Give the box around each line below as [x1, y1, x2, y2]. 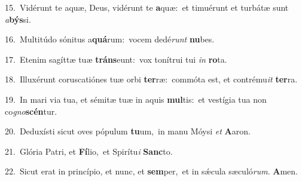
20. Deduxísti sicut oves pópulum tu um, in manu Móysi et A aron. [5, 125, 251, 137]
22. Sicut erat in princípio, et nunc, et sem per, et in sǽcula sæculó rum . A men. [5, 165, 298, 177]
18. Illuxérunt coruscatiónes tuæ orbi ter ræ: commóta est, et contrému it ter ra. [5, 73, 298, 85]
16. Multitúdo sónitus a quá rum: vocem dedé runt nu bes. [5, 33, 215, 45]
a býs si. [5, 13, 31, 25]
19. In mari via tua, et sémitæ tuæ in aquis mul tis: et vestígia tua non [5, 93, 267, 105]
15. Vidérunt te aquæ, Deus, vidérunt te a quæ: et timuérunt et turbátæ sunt [5, 1, 289, 13]
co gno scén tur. [5, 105, 57, 117]
